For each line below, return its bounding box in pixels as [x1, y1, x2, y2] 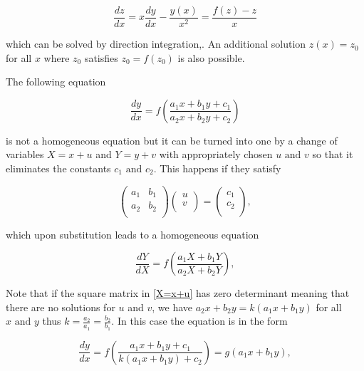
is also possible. [177, 50, 245, 65]
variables [6, 147, 44, 162]
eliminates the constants [6, 161, 111, 176]
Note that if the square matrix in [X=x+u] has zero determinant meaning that [6, 286, 350, 301]
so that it [312, 147, 353, 162]
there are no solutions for [6, 299, 115, 314]
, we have [152, 299, 193, 314]
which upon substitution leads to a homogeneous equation [6, 226, 259, 241]
